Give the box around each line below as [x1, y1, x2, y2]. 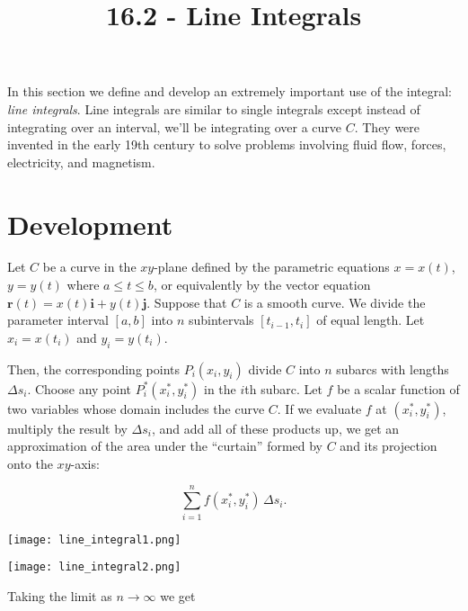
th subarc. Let [244, 379, 322, 398]
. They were [354, 117, 420, 136]
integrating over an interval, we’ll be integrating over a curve [7, 117, 342, 136]
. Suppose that [146, 292, 227, 311]
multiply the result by [7, 418, 128, 437]
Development [7, 205, 173, 242]
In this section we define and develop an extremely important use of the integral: [7, 82, 452, 101]
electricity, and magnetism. [7, 152, 155, 171]
